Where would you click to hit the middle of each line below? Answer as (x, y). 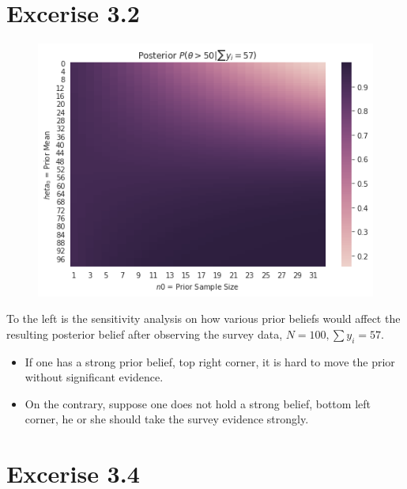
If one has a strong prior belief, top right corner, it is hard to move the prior (210, 361)
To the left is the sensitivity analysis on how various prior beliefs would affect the (203, 318)
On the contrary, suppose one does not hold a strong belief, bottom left (198, 403)
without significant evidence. (94, 377)
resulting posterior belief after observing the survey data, (145, 334)
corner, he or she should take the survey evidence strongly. (167, 419)
